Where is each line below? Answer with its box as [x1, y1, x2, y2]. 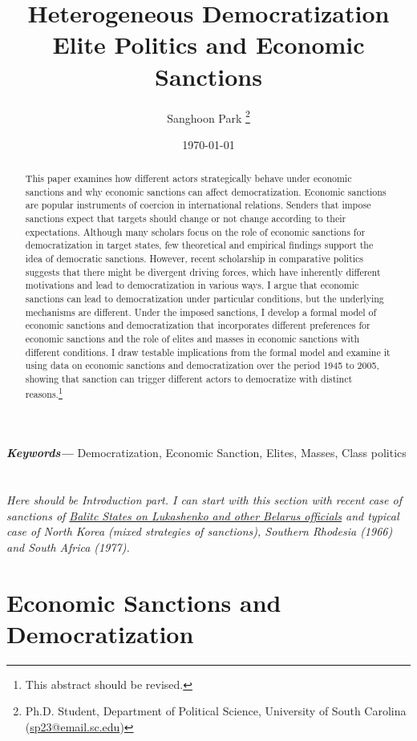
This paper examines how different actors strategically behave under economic [25, 172, 352, 185]
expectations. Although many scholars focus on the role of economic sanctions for [25, 225, 366, 238]
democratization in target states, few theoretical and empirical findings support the [25, 238, 374, 252]
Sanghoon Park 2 [167, 107, 250, 126]
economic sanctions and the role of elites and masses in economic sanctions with [25, 332, 360, 346]
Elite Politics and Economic [52, 28, 365, 61]
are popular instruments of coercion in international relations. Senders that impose [25, 198, 371, 212]
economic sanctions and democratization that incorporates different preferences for [25, 318, 370, 332]
